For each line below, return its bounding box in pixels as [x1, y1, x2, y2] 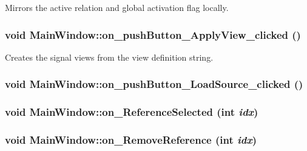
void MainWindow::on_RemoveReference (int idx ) [5, 132, 257, 147]
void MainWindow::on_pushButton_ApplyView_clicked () [5, 27, 301, 42]
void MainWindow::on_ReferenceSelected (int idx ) [5, 104, 258, 119]
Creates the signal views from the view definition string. [5, 50, 214, 63]
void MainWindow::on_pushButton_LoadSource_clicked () [5, 76, 303, 92]
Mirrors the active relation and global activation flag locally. [5, 1, 229, 13]
